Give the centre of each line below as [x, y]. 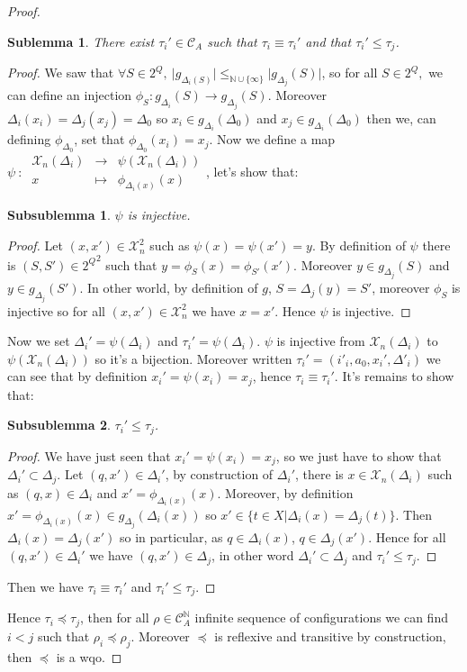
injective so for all [57, 310]
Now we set [39, 341]
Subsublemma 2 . [59, 425]
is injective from [321, 341]
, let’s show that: [252, 171]
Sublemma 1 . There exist [81, 41]
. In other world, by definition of [169, 288]
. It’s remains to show [394, 376]
